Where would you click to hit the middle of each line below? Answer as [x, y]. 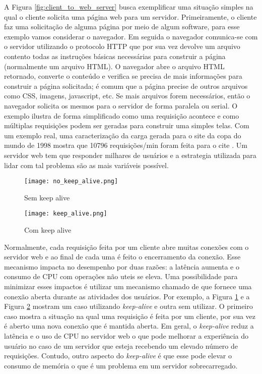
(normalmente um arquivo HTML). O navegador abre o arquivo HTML [114, 66]
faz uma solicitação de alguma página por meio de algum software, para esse [122, 26]
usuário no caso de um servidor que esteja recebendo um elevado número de [121, 345]
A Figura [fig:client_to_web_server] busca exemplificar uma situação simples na [129, 7]
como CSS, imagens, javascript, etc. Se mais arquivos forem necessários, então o [127, 96]
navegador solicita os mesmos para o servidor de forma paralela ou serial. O [121, 105]
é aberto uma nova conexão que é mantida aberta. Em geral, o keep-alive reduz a [129, 326]
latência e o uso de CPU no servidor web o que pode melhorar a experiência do [126, 335]
